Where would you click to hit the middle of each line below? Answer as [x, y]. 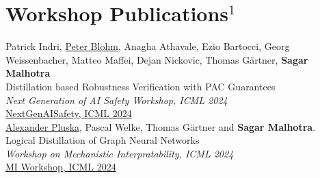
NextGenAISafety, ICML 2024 [69, 113]
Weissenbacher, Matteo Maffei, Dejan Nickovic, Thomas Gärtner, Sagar [157, 59]
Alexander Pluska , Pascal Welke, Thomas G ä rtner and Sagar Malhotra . [161, 126]
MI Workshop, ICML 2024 [61, 167]
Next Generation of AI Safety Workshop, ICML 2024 [117, 100]
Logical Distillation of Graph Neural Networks [103, 140]
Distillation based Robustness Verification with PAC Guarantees [141, 86]
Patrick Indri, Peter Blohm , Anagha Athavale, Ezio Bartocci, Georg [148, 46]
